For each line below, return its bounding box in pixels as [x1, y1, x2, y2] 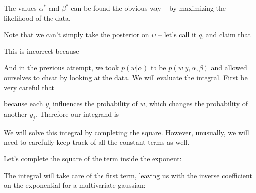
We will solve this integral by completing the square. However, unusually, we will [4, 127, 249, 137]
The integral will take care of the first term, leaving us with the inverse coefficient [4, 170, 252, 180]
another [4, 108, 27, 119]
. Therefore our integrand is [35, 108, 119, 119]
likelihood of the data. [4, 12, 71, 23]
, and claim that [202, 29, 251, 40]
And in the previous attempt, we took [4, 62, 119, 73]
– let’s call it [158, 29, 197, 40]
